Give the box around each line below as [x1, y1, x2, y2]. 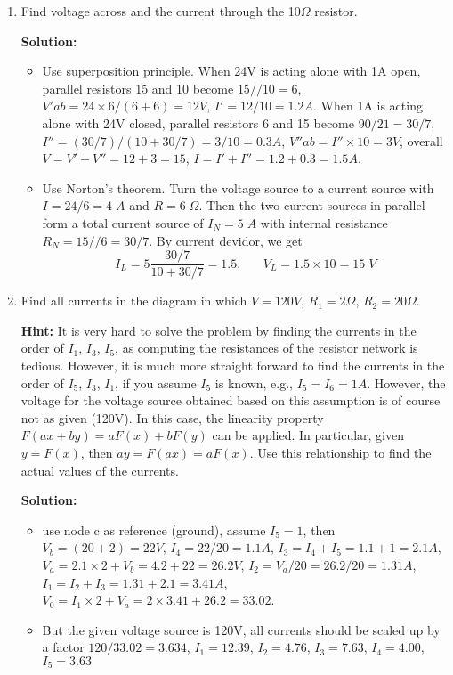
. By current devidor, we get [149, 231, 303, 249]
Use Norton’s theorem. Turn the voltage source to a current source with [42, 178, 434, 197]
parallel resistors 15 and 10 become [42, 78, 234, 97]
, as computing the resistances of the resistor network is [115, 338, 418, 357]
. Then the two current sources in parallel [198, 196, 425, 215]
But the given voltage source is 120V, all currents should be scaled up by [42, 620, 441, 638]
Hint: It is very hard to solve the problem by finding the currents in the [20, 321, 417, 339]
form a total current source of [42, 213, 204, 232]
